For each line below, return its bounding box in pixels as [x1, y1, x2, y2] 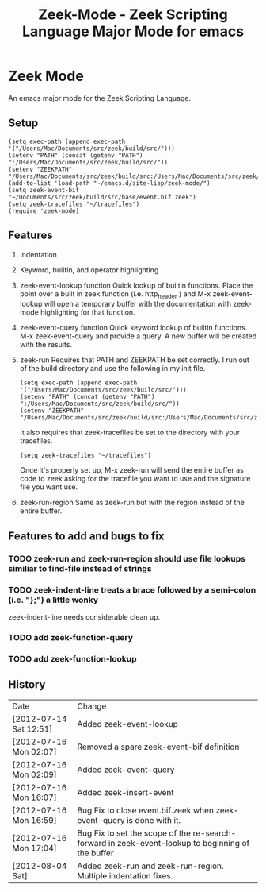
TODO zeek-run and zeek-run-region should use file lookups [8, 553, 246, 564]
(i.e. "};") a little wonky [8, 594, 99, 605]
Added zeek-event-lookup [77, 718, 178, 729]
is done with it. [126, 814, 180, 825]
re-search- [192, 828, 237, 839]
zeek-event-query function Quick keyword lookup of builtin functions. [19, 323, 248, 333]
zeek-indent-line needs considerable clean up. [8, 612, 161, 621]
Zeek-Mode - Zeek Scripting [38, 6, 228, 24]
